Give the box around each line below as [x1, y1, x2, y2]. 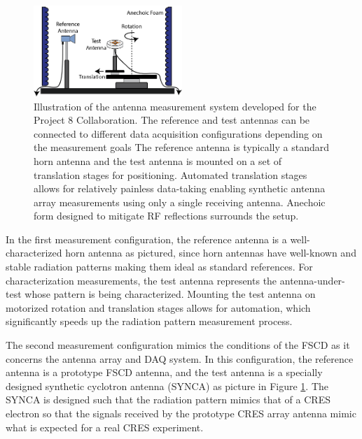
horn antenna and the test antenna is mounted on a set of [34, 153, 282, 168]
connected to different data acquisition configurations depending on [34, 126, 323, 141]
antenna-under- [279, 273, 345, 287]
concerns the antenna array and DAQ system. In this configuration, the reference [6, 351, 354, 366]
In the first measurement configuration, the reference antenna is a [6, 231, 287, 246]
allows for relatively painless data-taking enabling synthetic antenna [34, 181, 326, 196]
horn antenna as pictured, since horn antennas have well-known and [65, 245, 356, 260]
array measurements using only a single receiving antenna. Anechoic [34, 194, 326, 209]
